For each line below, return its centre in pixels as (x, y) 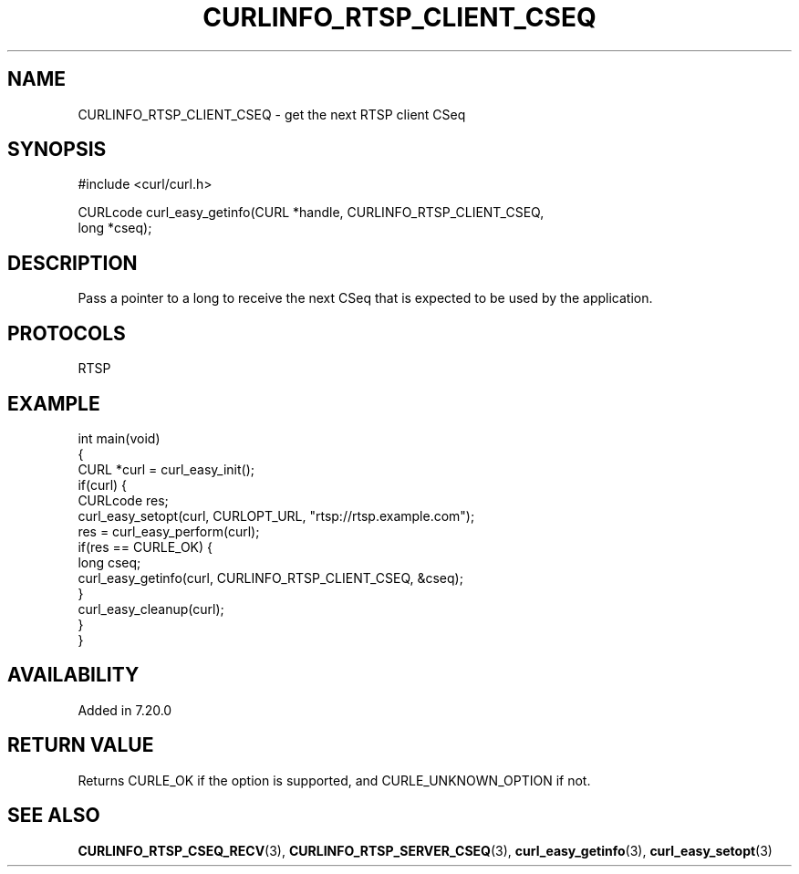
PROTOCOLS (67, 333)
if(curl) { (103, 484)
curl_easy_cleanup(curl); (151, 609)
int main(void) (119, 438)
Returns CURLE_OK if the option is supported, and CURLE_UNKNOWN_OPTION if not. (334, 780)
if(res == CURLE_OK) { (145, 546)
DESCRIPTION (73, 263)
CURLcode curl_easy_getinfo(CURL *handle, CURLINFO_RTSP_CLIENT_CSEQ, (311, 213)
